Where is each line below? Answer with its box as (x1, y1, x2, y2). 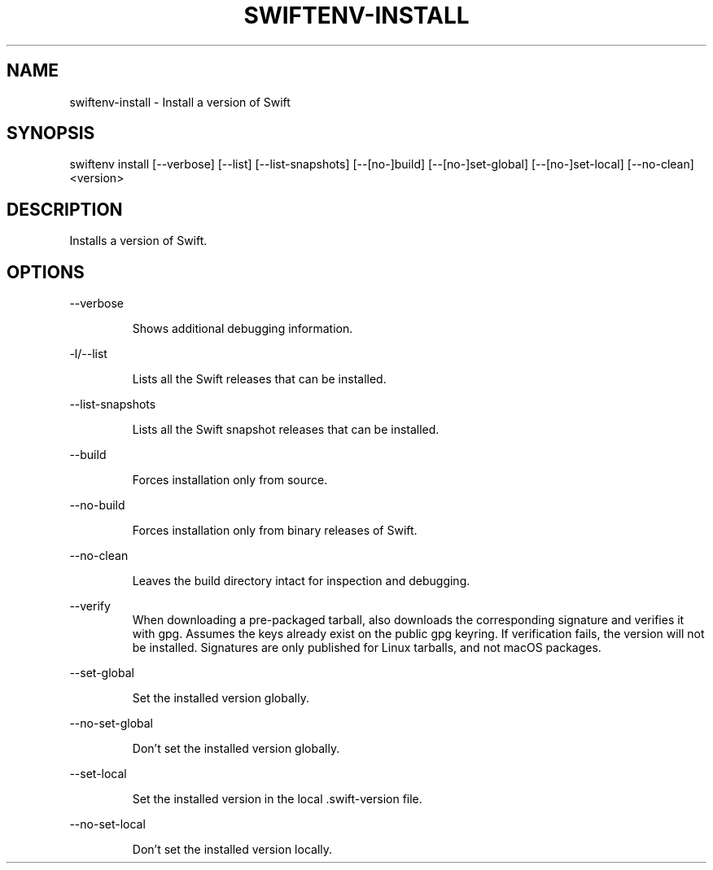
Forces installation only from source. (132, 473, 328, 487)
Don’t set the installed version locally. (132, 842, 333, 857)
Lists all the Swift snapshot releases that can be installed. (132, 422, 440, 437)
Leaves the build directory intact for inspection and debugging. (132, 574, 470, 588)
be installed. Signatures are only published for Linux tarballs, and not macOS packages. (132, 640, 601, 655)
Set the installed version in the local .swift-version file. (132, 792, 422, 807)
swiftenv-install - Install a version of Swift (69, 94, 291, 109)
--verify (69, 599, 111, 614)
